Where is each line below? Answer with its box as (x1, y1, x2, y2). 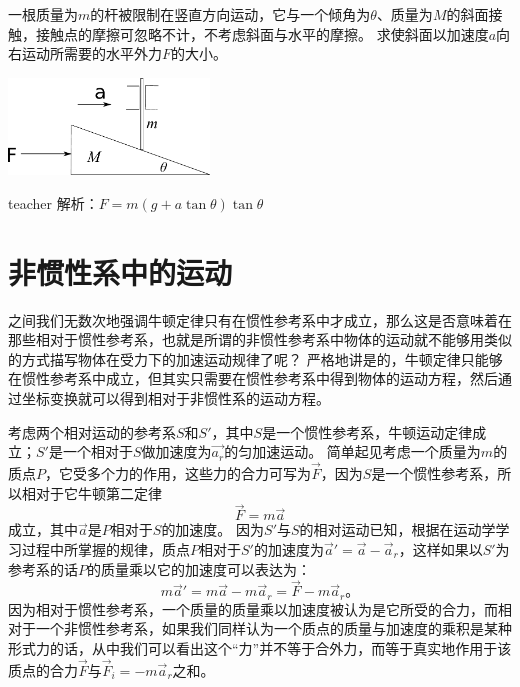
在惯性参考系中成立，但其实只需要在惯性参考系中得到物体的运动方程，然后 (8, 368, 498, 389)
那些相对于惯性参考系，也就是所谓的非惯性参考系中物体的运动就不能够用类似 (8, 329, 512, 350)
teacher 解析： (8, 192, 99, 213)
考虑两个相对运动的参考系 (8, 421, 176, 442)
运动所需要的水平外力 (21, 43, 162, 64)
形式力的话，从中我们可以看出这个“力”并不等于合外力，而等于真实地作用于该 (8, 638, 512, 658)
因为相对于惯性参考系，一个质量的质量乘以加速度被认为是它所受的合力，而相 (8, 598, 512, 619)
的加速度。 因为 (161, 519, 265, 540)
